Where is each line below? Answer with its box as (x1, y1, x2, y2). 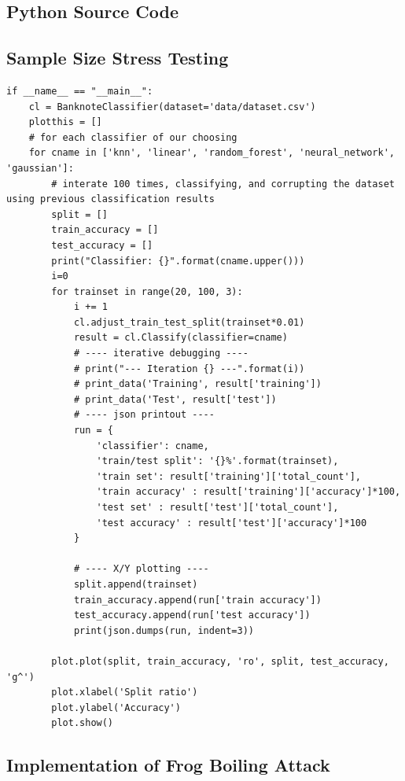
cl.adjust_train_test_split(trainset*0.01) (73, 316, 305, 328)
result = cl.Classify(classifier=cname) (73, 332, 288, 344)
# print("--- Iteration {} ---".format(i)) (73, 363, 305, 374)
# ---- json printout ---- (73, 409, 215, 421)
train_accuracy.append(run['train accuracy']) (73, 594, 322, 606)
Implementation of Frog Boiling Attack (6, 753, 330, 777)
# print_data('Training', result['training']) (73, 378, 322, 390)
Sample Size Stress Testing (6, 46, 229, 70)
